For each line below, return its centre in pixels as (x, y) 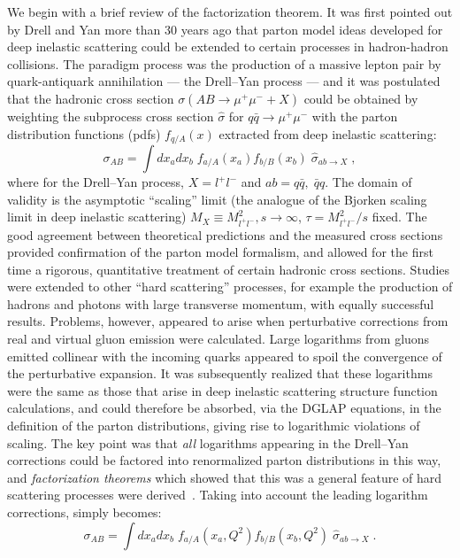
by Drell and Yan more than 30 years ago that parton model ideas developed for (225, 29)
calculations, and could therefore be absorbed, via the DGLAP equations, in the (224, 408)
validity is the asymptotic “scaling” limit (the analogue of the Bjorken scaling (217, 199)
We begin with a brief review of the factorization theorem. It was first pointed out (230, 12)
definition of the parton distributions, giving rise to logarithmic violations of (214, 426)
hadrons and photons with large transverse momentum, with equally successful (221, 303)
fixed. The (399, 217)
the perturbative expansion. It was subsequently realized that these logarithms (220, 373)
